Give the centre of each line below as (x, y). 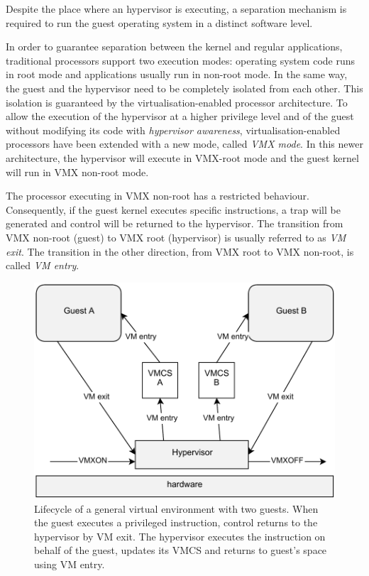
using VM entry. (70, 564)
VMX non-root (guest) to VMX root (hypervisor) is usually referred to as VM (176, 237)
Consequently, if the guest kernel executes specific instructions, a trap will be (173, 209)
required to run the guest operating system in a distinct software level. (159, 22)
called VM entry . (43, 265)
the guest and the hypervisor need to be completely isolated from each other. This (184, 88)
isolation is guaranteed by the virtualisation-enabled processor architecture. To (177, 102)
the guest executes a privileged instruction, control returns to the (176, 522)
